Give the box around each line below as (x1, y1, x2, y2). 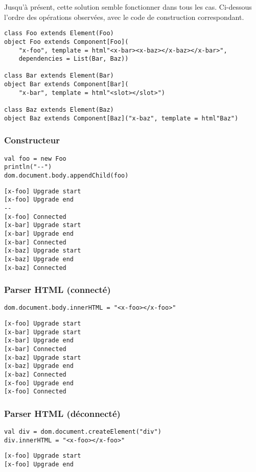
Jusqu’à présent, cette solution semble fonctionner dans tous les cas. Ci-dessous (4, 2, 252, 12)
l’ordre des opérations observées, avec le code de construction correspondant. (4, 11, 244, 22)
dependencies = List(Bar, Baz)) (18, 55, 129, 63)
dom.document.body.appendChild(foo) (4, 171, 129, 179)
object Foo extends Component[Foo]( (4, 38, 129, 45)
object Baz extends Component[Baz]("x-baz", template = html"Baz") (4, 114, 239, 122)
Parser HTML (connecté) (4, 283, 111, 296)
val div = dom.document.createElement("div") (4, 428, 161, 436)
